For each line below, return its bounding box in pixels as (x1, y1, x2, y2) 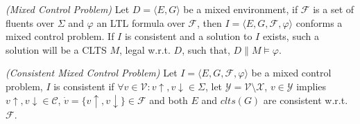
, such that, (182, 42, 230, 56)
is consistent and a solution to (124, 29, 252, 43)
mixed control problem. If (6, 29, 114, 43)
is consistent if (53, 79, 114, 93)
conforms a (295, 15, 343, 30)
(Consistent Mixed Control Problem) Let (6, 65, 178, 80)
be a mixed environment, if (183, 2, 298, 16)
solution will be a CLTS (6, 42, 107, 56)
